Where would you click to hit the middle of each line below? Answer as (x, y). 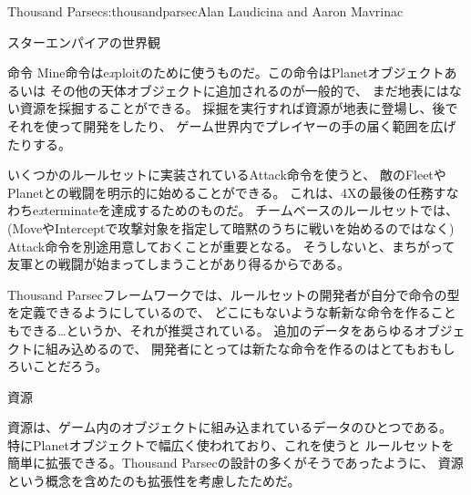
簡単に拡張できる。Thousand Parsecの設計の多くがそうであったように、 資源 (235, 463)
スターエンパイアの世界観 (84, 41)
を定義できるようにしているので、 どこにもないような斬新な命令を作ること (232, 312)
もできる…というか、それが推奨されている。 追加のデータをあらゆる (211, 330)
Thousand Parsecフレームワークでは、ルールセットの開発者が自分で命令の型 (234, 294)
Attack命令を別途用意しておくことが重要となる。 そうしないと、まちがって (231, 246)
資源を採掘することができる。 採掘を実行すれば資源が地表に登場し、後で (239, 108)
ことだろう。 (70, 366)
